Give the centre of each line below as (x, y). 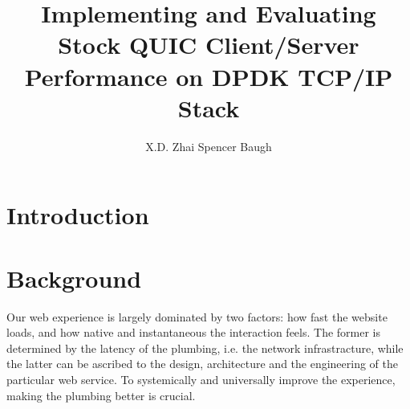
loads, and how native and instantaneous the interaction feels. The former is (194, 332)
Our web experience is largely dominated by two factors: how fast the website (197, 316)
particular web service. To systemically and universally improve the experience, (201, 379)
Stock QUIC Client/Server (209, 45)
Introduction (78, 215)
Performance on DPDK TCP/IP (209, 76)
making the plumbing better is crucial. (101, 395)
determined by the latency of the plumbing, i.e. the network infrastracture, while (205, 348)
